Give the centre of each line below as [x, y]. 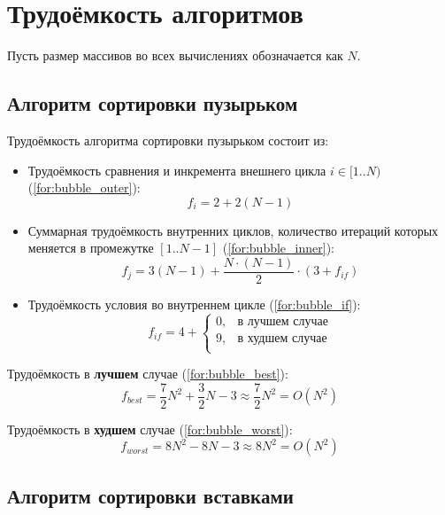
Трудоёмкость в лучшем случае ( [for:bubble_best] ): [148, 374]
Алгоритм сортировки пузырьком [153, 103]
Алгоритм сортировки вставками [150, 495]
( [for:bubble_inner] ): [278, 248]
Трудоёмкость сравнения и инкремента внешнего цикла [177, 170]
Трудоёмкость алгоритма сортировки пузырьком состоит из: [168, 140]
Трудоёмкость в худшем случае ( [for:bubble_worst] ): [150, 429]
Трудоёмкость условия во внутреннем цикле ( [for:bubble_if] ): [194, 304]
